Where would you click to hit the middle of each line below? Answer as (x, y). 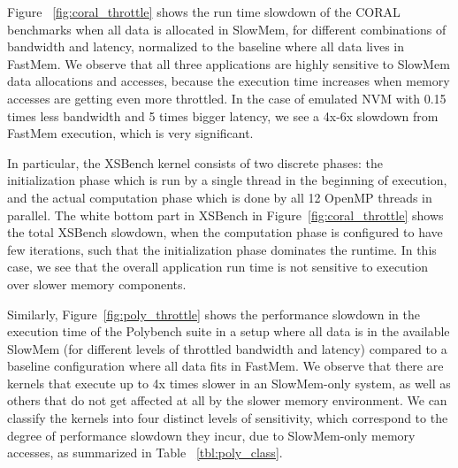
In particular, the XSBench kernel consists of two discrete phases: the (195, 162)
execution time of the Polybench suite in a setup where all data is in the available (229, 331)
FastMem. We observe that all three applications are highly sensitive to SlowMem (229, 63)
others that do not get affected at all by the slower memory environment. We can (227, 400)
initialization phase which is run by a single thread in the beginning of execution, (227, 180)
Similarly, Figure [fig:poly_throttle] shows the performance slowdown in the (214, 314)
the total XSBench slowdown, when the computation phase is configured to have (225, 232)
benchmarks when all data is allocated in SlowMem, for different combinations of (227, 29)
